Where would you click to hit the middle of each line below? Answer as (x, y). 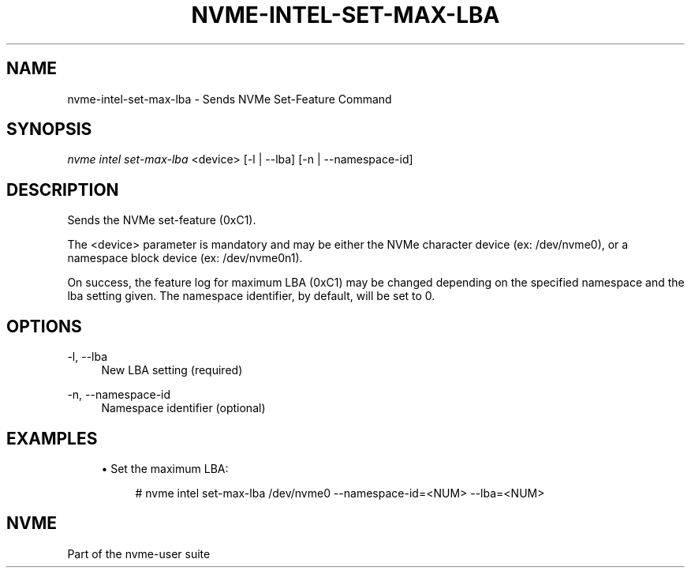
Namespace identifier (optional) (183, 408)
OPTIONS (44, 326)
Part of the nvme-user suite (139, 553)
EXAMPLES (52, 438)
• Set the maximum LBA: (165, 468)
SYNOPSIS (49, 129)
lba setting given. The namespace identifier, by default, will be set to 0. (251, 296)
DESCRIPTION (63, 189)
